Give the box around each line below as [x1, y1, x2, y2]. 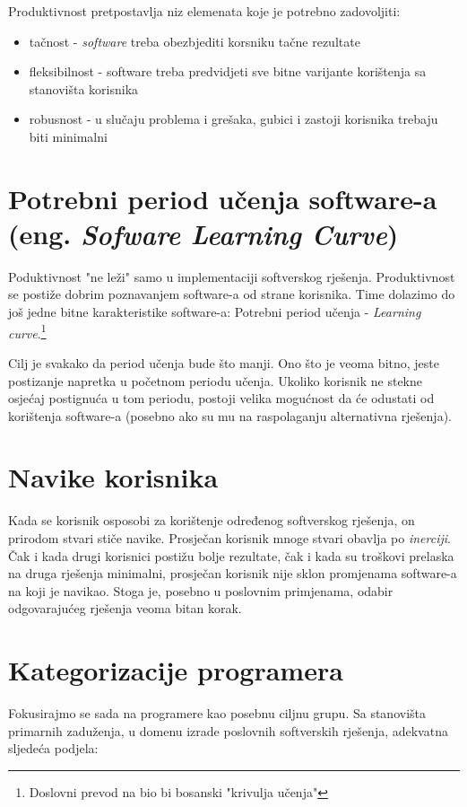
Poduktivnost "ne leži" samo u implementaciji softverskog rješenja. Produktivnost [8, 267, 455, 285]
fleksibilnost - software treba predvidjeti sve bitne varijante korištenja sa [29, 62, 427, 81]
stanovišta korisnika [29, 79, 139, 98]
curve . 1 [8, 320, 47, 342]
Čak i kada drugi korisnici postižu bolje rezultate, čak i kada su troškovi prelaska [8, 546, 454, 565]
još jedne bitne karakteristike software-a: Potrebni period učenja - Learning [8, 303, 421, 321]
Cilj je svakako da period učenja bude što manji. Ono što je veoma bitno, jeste [8, 353, 440, 372]
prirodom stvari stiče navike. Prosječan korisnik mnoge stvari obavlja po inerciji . [8, 529, 451, 547]
